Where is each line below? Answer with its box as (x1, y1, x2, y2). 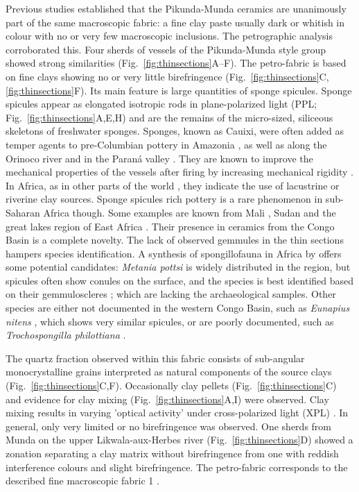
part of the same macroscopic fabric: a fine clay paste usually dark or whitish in (6, 15, 345, 29)
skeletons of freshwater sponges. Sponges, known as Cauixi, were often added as (6, 124, 344, 138)
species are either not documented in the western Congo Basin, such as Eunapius (6, 300, 350, 315)
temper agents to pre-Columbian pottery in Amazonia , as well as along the (6, 137, 327, 151)
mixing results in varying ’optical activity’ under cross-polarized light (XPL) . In (6, 405, 349, 420)
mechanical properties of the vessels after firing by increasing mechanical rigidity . (6, 164, 353, 179)
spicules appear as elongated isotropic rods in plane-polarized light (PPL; (6, 96, 317, 111)
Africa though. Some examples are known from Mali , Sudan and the (43, 205, 336, 219)
